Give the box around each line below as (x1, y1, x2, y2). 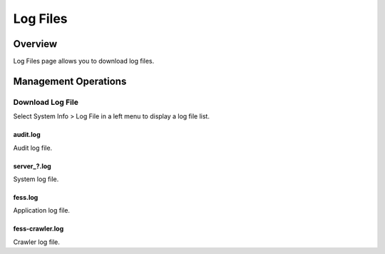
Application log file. (13, 206, 71, 215)
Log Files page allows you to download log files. (13, 57, 155, 66)
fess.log (13, 193, 38, 201)
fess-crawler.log (13, 225, 64, 233)
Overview (13, 38, 58, 50)
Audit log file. (13, 143, 53, 152)
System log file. (13, 175, 59, 183)
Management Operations (13, 75, 127, 87)
